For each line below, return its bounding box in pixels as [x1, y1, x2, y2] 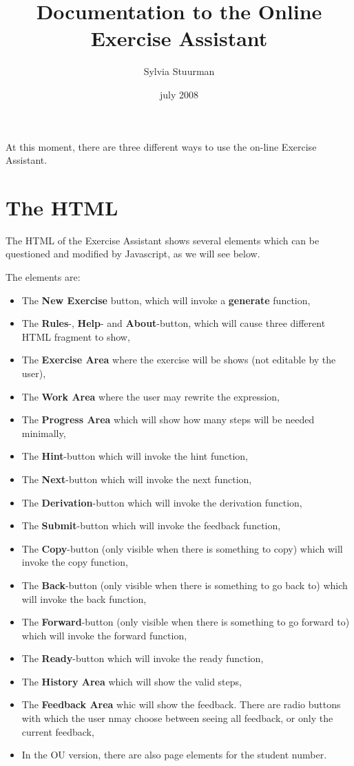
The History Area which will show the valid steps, [21, 674, 242, 688]
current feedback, [21, 724, 94, 738]
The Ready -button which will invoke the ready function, [21, 651, 264, 666]
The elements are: [6, 270, 81, 284]
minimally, [21, 425, 66, 440]
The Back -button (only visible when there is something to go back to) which [21, 577, 348, 592]
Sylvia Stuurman [143, 64, 215, 78]
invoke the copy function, [21, 555, 128, 569]
